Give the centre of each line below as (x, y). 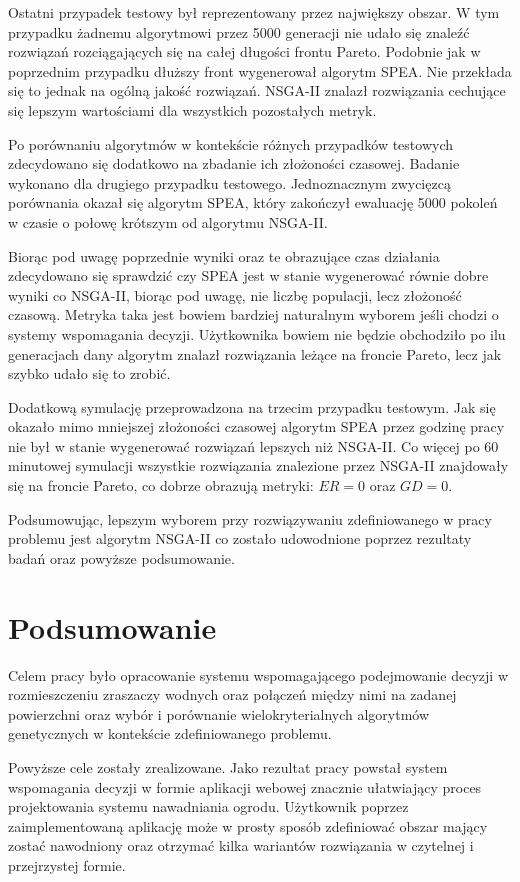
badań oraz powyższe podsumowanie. (121, 557)
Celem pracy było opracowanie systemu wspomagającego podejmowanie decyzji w (258, 674)
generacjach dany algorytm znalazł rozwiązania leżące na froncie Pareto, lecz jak (255, 353)
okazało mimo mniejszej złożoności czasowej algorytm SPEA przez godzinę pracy (256, 426)
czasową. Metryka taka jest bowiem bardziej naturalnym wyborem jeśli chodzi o (253, 314)
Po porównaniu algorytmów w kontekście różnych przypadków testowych (230, 143)
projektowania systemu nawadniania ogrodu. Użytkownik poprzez (208, 806)
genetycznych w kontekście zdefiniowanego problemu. (170, 733)
